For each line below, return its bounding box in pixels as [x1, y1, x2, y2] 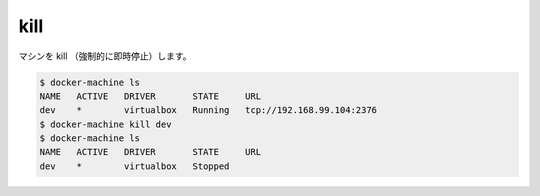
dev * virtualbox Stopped [39, 160, 230, 172]
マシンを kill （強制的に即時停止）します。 [18, 50, 192, 62]
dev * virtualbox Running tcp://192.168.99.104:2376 [39, 105, 378, 116]
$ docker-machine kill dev [39, 118, 172, 130]
